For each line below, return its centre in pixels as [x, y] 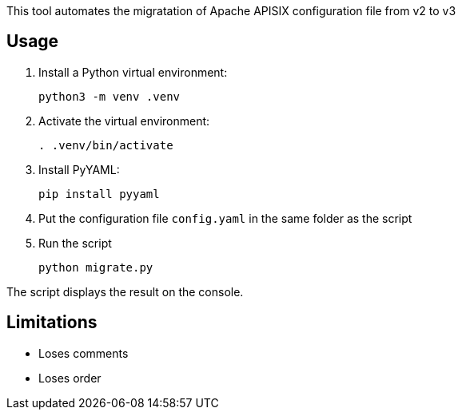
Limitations [52, 323]
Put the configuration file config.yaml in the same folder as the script [225, 218]
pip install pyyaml [99, 194]
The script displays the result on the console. [125, 291]
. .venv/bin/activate [106, 145]
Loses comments [84, 353]
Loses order [70, 378]
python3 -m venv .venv [110, 96]
